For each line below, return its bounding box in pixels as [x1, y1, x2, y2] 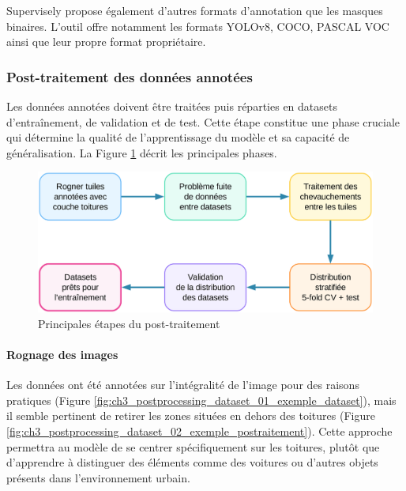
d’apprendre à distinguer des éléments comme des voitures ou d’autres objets [6, 454, 378, 470]
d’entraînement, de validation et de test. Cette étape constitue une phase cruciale [6, 113, 400, 130]
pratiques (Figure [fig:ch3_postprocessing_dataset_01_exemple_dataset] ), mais [6, 391, 397, 408]
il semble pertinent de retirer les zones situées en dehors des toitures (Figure [6, 407, 375, 424]
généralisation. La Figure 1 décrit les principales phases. [6, 144, 277, 161]
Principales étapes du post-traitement [38, 315, 220, 331]
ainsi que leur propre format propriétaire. [6, 33, 206, 50]
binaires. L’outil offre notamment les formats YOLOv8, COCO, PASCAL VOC [6, 17, 389, 34]
